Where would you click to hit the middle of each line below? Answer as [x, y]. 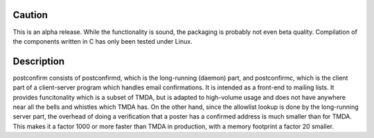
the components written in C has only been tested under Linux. [103, 41]
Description [39, 61]
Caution [30, 15]
